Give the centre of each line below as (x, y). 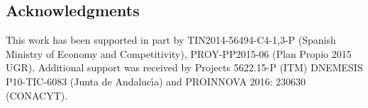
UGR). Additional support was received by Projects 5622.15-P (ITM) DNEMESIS (184, 67)
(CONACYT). (37, 95)
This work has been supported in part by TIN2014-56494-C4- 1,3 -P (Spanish (171, 40)
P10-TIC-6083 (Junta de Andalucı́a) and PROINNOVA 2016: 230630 (156, 81)
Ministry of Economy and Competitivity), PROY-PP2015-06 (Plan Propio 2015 (179, 53)
